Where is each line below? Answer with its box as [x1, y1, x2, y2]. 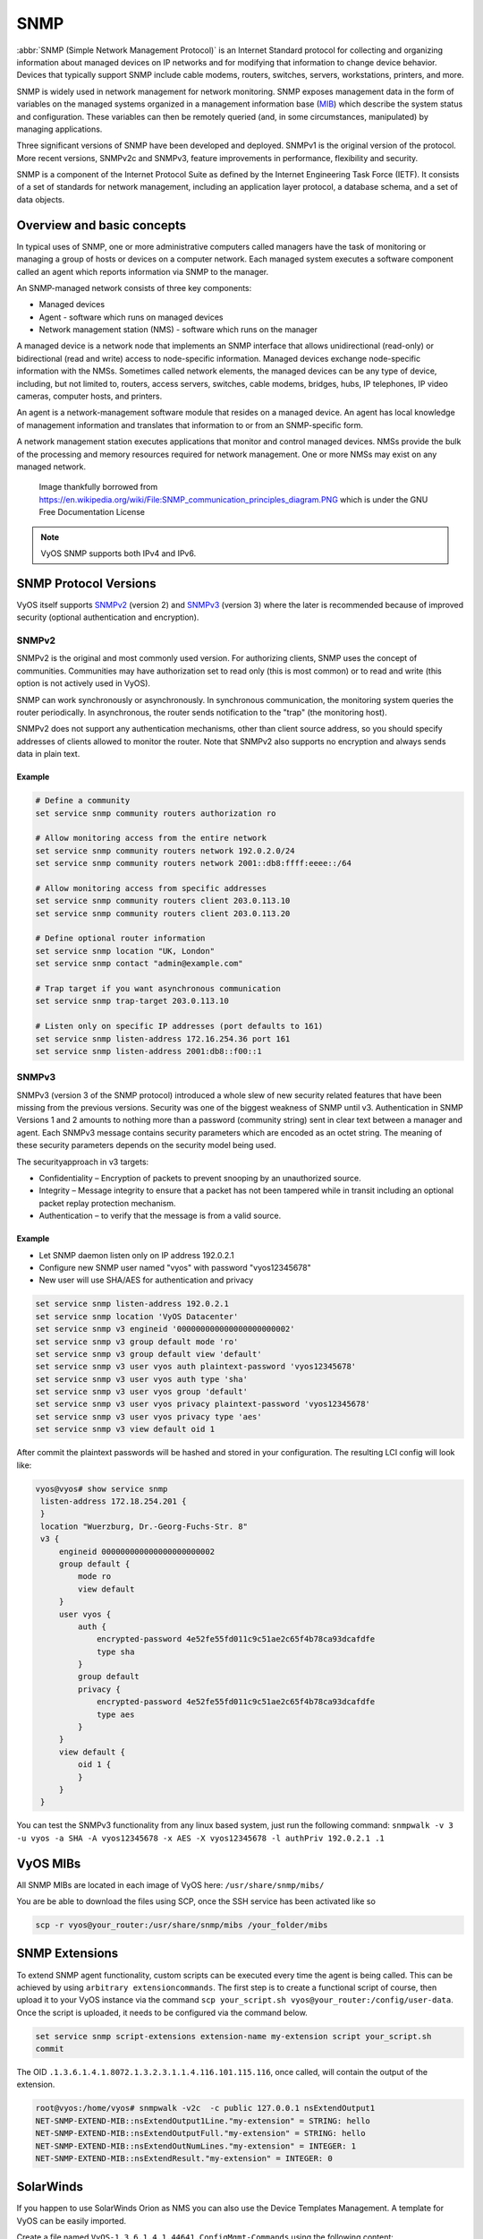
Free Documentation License [38, 507, 145, 518]
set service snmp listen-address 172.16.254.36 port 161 [35, 1034, 291, 1043]
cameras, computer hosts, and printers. [16, 390, 163, 402]
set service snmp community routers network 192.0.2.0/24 [35, 845, 295, 855]
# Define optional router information [35, 933, 206, 944]
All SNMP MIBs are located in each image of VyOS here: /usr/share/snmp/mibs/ [16, 1879, 325, 1890]
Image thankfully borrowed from [38, 482, 158, 493]
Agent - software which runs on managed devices [38, 312, 224, 322]
